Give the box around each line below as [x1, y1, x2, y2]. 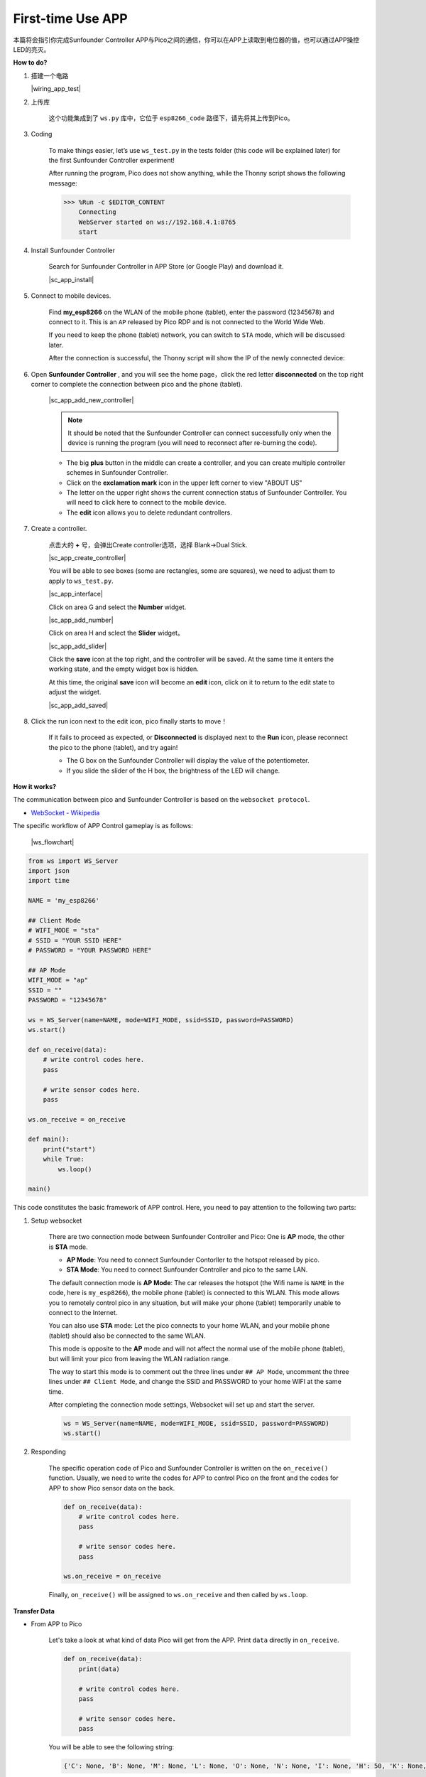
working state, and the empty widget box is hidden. [48, 665, 199, 673]
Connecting [78, 208, 116, 216]
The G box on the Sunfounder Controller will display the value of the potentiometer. [66, 756, 310, 765]
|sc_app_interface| [48, 590, 103, 598]
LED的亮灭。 [13, 45, 50, 53]
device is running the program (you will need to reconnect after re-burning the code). [67, 439, 317, 447]
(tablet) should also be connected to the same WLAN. [48, 1331, 206, 1340]
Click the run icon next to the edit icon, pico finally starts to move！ [31, 717, 228, 726]
